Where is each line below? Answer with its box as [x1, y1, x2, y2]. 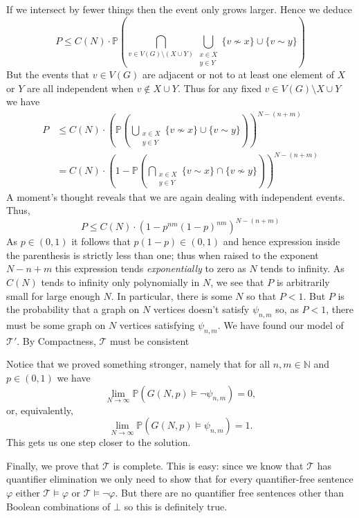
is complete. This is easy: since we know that [113, 458, 304, 472]
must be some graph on [6, 318, 106, 332]
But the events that [6, 67, 90, 82]
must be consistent [110, 333, 190, 348]
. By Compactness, [17, 333, 96, 348]
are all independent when [26, 80, 134, 95]
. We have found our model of [217, 318, 344, 332]
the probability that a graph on [6, 302, 140, 316]
